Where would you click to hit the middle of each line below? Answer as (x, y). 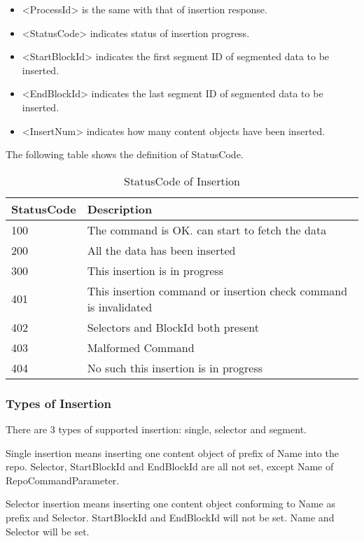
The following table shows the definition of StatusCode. (125, 154)
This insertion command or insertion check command (217, 290)
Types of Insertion (58, 403)
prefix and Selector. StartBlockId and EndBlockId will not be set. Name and (170, 517)
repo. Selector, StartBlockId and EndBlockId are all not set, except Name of (170, 466)
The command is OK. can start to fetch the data (207, 230)
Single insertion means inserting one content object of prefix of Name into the (172, 452)
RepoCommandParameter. (63, 480)
